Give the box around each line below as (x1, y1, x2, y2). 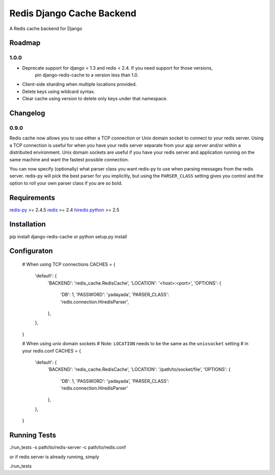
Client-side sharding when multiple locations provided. (22, 81, 137, 88)
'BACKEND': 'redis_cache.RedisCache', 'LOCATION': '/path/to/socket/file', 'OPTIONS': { (47, 367, 231, 373)
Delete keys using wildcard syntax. (22, 88, 95, 94)
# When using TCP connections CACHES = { (22, 261, 116, 267)
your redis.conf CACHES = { (22, 348, 81, 354)
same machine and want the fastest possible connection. (9, 156, 129, 162)
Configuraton (9, 247, 53, 256)
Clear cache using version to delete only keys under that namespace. (22, 96, 168, 102)
